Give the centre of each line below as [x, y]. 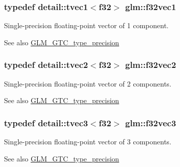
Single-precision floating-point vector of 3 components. [88, 142]
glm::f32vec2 [151, 65]
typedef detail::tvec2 [46, 65]
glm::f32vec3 [151, 122]
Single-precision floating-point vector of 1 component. [86, 25]
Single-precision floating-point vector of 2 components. [88, 83]
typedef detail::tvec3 [46, 122]
